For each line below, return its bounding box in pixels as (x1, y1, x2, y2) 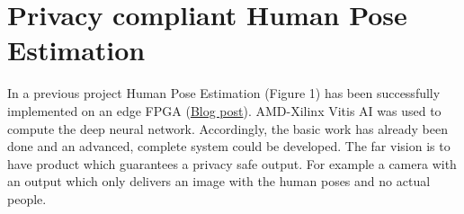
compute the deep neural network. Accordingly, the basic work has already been (7, 119, 448, 138)
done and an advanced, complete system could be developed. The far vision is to (7, 137, 451, 156)
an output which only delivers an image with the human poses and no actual (7, 172, 431, 191)
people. (7, 189, 47, 208)
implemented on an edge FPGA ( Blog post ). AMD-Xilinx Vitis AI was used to (7, 101, 442, 120)
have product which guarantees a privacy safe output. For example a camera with (7, 154, 457, 173)
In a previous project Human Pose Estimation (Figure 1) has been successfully (7, 84, 441, 103)
